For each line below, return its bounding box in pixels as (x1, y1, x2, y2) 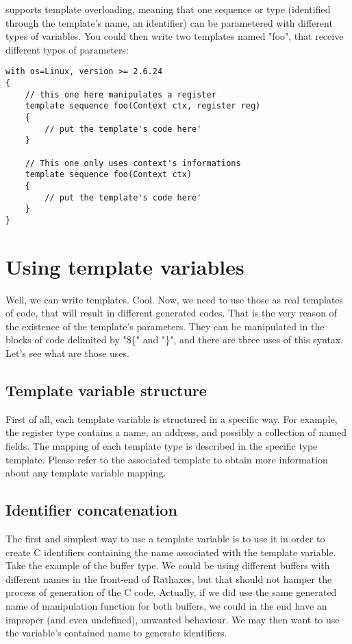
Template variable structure (5, 380, 207, 401)
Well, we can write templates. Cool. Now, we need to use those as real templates (5, 292, 344, 306)
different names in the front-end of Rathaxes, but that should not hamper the (5, 571, 332, 586)
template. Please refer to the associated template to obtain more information (5, 452, 328, 466)
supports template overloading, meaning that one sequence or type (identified (5, 2, 331, 16)
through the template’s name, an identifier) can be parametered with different (5, 15, 333, 30)
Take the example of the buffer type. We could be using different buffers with (5, 558, 330, 573)
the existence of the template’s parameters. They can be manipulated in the (5, 319, 325, 333)
